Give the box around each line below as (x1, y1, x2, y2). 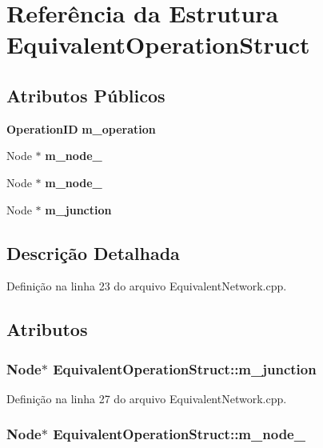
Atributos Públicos (6, 82, 165, 107)
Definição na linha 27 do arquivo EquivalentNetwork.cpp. (6, 390, 287, 406)
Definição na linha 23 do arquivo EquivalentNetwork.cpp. (6, 278, 287, 294)
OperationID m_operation (6, 120, 156, 137)
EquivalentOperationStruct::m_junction (53, 358, 317, 378)
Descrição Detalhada (6, 240, 180, 265)
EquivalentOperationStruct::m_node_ (53, 424, 305, 444)
